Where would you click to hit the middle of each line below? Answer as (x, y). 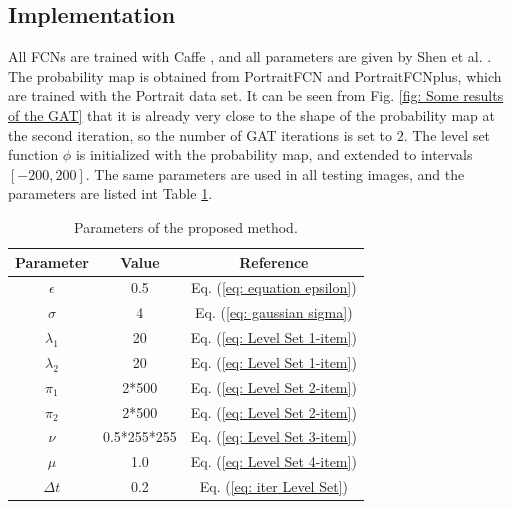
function (33, 154)
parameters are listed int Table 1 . (110, 193)
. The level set (447, 134)
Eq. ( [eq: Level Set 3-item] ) (273, 436)
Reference (274, 261)
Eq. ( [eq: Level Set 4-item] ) (273, 461)
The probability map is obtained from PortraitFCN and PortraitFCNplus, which (255, 75)
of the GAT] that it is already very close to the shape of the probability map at (251, 114)
